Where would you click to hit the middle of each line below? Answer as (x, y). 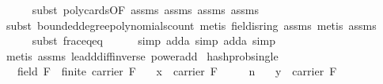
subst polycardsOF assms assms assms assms (146, 9)
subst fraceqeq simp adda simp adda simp (154, 40)
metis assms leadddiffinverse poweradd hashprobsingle (142, 55)
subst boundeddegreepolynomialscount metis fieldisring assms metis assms (191, 25)
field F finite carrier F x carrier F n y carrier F (177, 71)
